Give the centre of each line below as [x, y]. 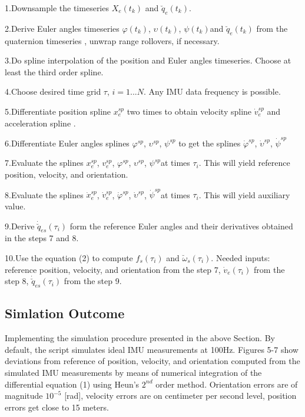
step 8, [17, 281]
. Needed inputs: [241, 257]
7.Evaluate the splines [44, 163]
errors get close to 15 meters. [57, 407]
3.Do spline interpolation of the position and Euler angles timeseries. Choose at [148, 60]
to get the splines [210, 143]
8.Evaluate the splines [44, 194]
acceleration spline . [40, 123]
